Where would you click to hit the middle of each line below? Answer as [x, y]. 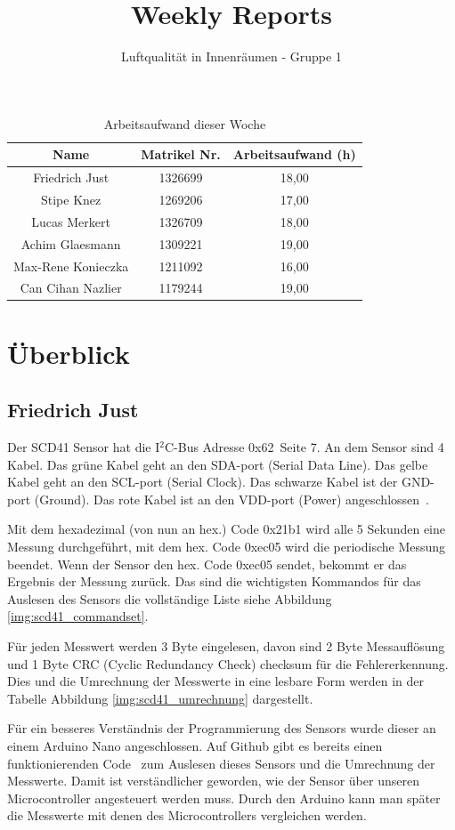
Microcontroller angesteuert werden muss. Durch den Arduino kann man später [224, 798]
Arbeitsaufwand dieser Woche [185, 123]
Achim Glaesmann [71, 243]
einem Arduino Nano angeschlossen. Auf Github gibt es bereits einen [195, 745]
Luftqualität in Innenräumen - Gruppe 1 [232, 56]
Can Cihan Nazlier [71, 288]
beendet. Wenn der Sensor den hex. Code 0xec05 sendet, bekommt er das [207, 564]
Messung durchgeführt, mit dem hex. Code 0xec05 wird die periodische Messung [227, 547]
